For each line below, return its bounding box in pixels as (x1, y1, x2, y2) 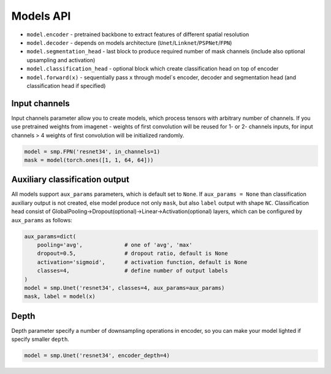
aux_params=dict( (24, 233, 77, 240)
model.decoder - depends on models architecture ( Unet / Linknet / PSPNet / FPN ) (26, 39, 232, 46)
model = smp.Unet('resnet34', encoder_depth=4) (24, 352, 170, 359)
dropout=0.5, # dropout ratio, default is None (37, 250, 228, 257)
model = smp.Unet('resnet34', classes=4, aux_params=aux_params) (24, 284, 225, 291)
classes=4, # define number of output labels (37, 267, 228, 275)
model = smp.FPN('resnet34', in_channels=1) (24, 148, 161, 155)
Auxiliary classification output (11, 174, 130, 185)
